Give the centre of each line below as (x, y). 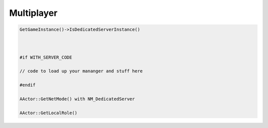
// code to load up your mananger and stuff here (81, 71)
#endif (28, 85)
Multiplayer (33, 13)
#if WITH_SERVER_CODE (46, 57)
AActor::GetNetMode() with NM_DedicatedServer (77, 99)
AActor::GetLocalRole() (49, 113)
